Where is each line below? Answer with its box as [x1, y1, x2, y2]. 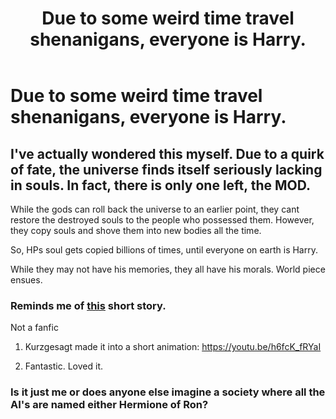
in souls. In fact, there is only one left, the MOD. [10, 177, 311, 194]
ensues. [10, 274, 43, 286]
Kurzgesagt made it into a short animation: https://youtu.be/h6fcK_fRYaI [24, 341, 322, 353]
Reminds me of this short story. [10, 298, 167, 312]
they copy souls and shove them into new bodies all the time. [10, 225, 262, 236]
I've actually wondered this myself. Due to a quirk [10, 145, 325, 162]
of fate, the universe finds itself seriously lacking [10, 161, 323, 178]
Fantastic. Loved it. [24, 360, 103, 372]
